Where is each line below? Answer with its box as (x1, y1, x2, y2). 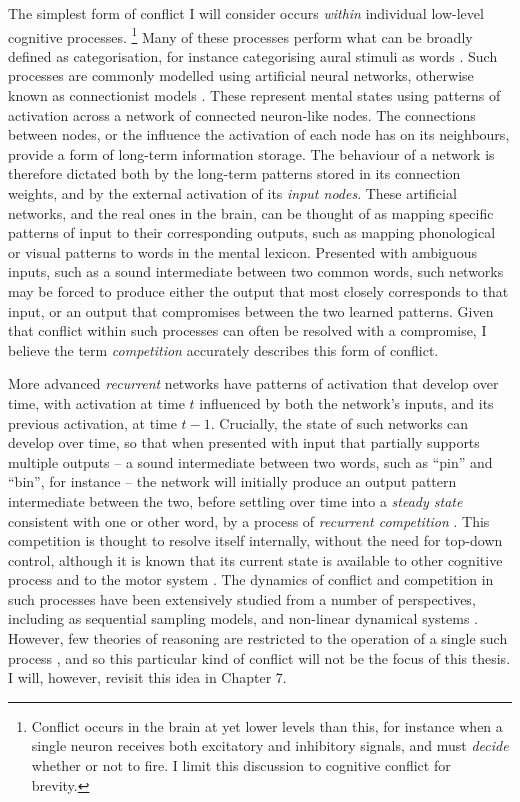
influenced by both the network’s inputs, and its (199, 392, 494, 413)
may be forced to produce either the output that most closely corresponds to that (8, 280, 509, 301)
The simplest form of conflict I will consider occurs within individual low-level (8, 3, 484, 23)
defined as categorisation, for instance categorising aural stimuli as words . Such (8, 45, 498, 66)
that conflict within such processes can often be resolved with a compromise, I (8, 320, 487, 341)
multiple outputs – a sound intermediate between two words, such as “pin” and (8, 451, 493, 472)
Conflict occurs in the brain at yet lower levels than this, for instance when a (31, 715, 503, 736)
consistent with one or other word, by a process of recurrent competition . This (8, 510, 490, 531)
